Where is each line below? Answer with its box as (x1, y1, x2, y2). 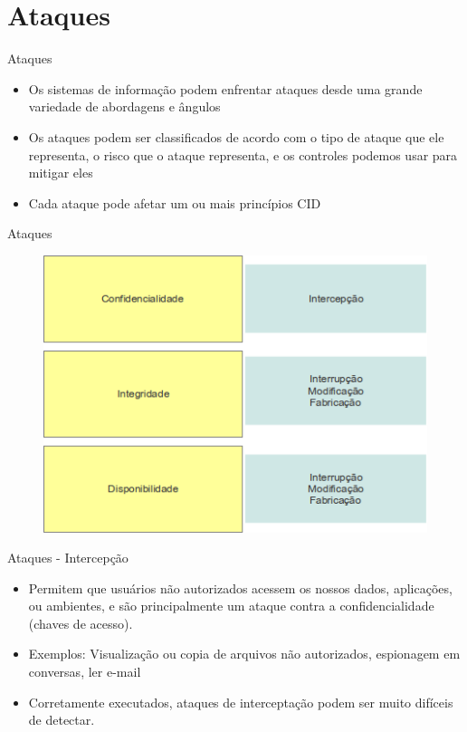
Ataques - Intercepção (7, 548, 129, 567)
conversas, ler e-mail (28, 662, 141, 681)
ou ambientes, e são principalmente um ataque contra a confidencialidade (28, 596, 434, 615)
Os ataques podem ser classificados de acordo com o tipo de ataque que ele (28, 127, 444, 146)
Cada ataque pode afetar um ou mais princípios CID (28, 193, 321, 212)
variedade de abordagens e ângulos (28, 97, 221, 116)
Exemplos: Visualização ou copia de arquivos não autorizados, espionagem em (28, 644, 461, 663)
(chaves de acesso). (28, 613, 133, 632)
